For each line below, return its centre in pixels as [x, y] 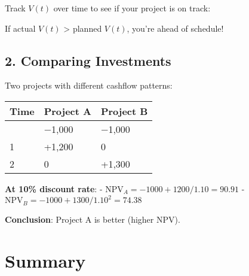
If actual [20, 28]
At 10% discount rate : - [54, 188]
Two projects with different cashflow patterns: [89, 85]
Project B [124, 111]
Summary [45, 260]
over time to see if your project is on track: [132, 8]
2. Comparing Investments [88, 60]
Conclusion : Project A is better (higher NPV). [93, 219]
